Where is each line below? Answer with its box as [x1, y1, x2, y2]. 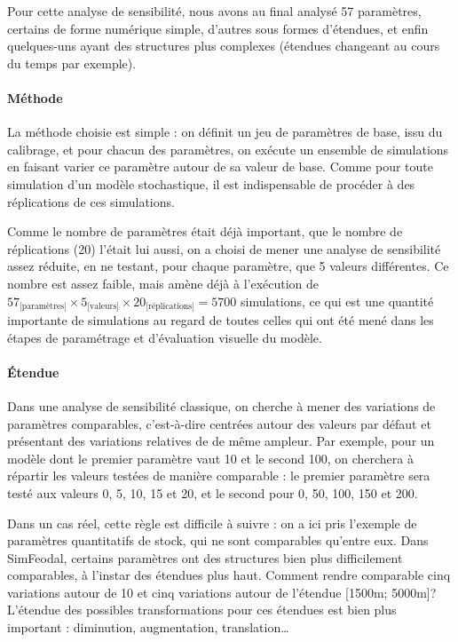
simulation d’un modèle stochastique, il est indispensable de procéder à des [7, 174, 415, 193]
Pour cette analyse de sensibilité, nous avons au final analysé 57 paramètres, [7, 2, 422, 20]
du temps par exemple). [7, 53, 137, 72]
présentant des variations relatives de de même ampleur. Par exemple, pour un [7, 432, 435, 450]
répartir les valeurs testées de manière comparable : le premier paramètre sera [7, 466, 430, 485]
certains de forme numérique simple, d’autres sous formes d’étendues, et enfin [7, 19, 429, 37]
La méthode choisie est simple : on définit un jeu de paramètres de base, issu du [7, 123, 443, 141]
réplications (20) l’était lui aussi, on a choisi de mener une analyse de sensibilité [7, 239, 441, 258]
